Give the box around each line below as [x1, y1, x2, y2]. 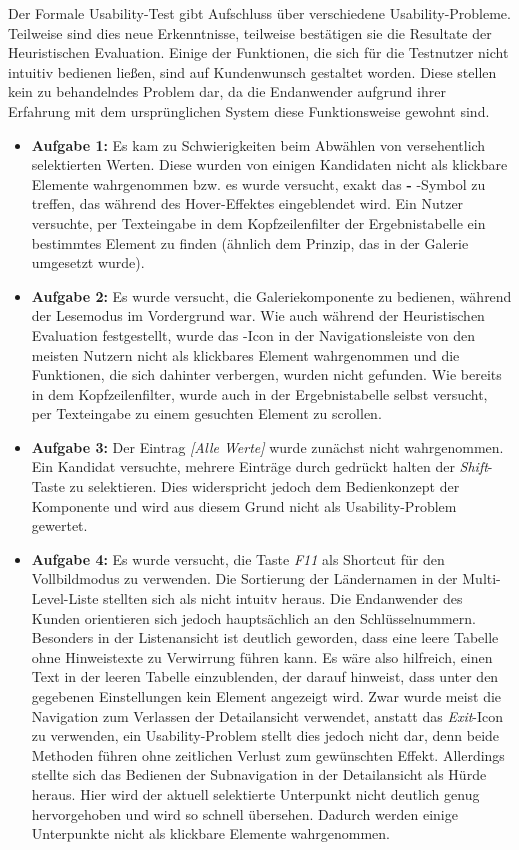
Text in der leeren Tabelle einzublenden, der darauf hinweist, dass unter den [31, 666, 499, 687]
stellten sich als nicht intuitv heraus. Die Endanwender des [103, 588, 463, 609]
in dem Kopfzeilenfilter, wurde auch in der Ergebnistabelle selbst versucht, [31, 383, 488, 404]
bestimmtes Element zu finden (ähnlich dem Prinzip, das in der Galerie [31, 232, 469, 253]
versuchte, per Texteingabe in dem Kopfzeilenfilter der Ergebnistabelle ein [31, 212, 486, 233]
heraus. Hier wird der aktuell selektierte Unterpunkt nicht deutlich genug [31, 783, 480, 804]
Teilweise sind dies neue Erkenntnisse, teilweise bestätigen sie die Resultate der [8, 22, 492, 43]
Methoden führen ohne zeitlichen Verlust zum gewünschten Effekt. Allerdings [31, 744, 505, 765]
